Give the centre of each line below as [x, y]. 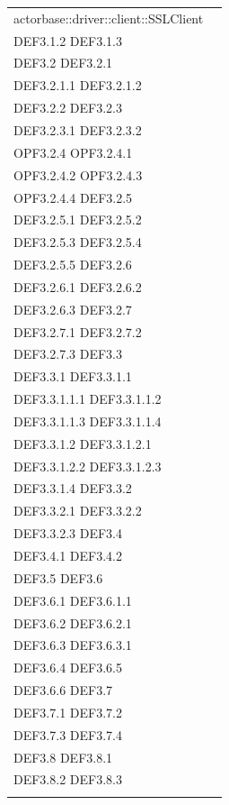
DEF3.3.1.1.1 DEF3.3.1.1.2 [88, 399]
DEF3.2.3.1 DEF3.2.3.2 [78, 129]
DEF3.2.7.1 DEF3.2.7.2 [78, 331]
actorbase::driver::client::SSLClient [109, 18]
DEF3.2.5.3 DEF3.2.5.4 [78, 242]
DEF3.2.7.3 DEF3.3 [68, 354]
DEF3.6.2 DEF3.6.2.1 [73, 622]
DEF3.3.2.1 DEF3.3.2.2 [78, 511]
